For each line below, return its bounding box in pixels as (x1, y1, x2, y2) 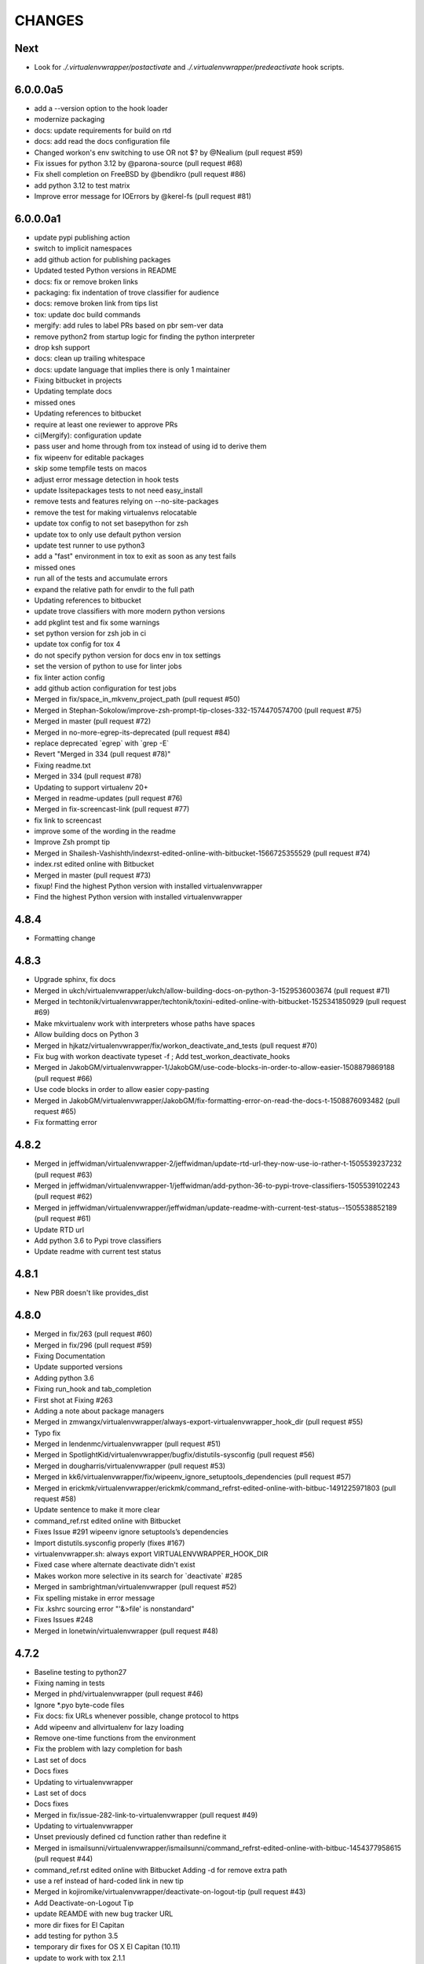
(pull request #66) (34, 1073, 93, 1083)
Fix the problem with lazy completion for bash (34, 1744, 182, 1753)
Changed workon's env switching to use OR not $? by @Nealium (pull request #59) (34, 148, 303, 157)
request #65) (34, 1106, 77, 1116)
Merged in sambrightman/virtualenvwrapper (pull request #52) (34, 1582, 237, 1592)
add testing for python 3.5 (34, 1931, 119, 1940)
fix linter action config (34, 672, 105, 682)
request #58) (34, 1494, 77, 1504)
